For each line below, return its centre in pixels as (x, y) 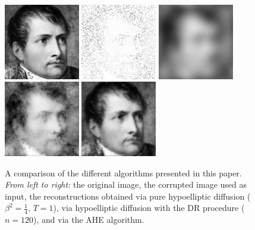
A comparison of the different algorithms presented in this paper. (123, 172)
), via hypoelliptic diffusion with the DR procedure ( (149, 208)
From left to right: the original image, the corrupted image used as (126, 184)
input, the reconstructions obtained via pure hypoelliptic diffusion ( (128, 196)
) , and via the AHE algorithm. (89, 220)
